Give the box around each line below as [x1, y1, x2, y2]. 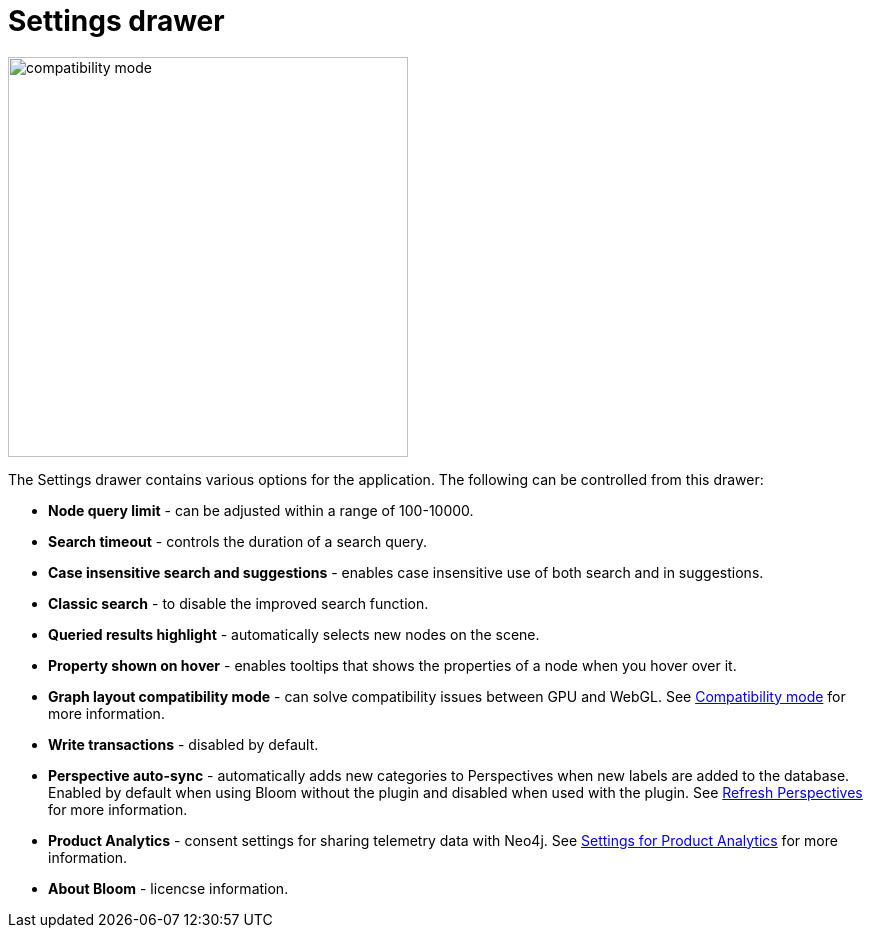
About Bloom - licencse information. [48, 879, 289, 897]
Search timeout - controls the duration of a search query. [48, 532, 428, 550]
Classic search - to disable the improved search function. [48, 594, 429, 612]
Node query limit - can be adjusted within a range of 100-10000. [48, 501, 474, 519]
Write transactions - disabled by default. [48, 735, 319, 753]
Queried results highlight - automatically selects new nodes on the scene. [48, 625, 540, 643]
